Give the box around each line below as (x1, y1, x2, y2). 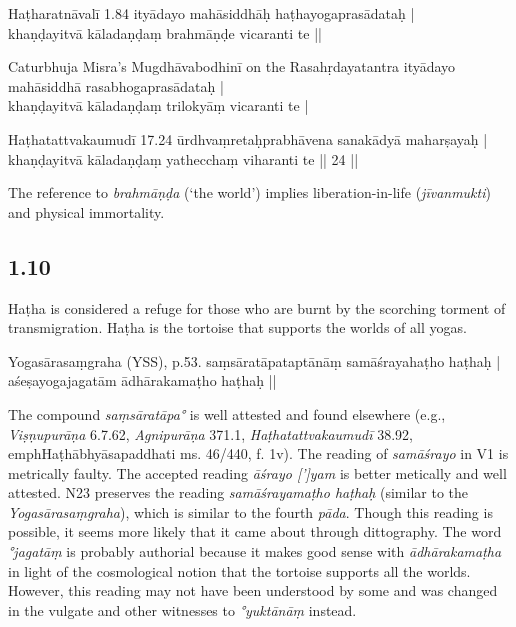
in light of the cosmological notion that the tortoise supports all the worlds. (8, 560, 471, 581)
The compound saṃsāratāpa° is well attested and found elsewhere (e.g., (8, 403, 446, 424)
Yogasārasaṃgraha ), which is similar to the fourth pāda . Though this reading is (8, 501, 493, 522)
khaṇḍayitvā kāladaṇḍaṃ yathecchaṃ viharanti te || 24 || (8, 148, 359, 169)
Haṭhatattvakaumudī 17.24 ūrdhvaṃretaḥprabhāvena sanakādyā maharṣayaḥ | (8, 128, 488, 149)
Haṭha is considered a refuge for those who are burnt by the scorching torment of (8, 297, 506, 318)
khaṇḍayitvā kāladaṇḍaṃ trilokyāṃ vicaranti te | (8, 95, 309, 116)
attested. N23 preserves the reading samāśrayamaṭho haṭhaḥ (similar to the (8, 482, 469, 503)
